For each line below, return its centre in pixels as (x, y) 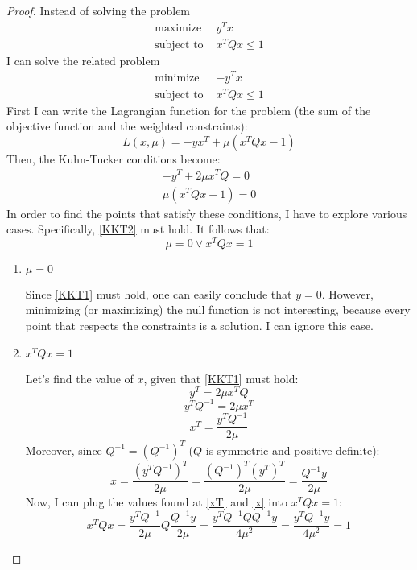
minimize (177, 78)
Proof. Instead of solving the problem (99, 10)
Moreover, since (64, 450)
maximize (178, 28)
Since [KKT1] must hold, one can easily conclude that (159, 293)
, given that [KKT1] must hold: (221, 378)
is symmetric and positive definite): (293, 450)
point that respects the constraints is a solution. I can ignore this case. (199, 325)
